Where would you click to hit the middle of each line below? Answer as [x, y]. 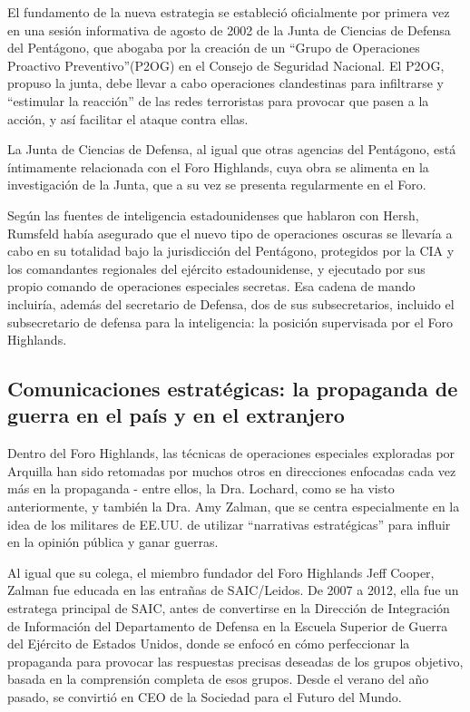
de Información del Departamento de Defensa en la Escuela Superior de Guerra [228, 625]
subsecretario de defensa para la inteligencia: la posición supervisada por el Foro [230, 322]
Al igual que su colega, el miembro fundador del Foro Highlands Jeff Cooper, [221, 572]
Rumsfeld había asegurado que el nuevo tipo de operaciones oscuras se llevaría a [230, 233]
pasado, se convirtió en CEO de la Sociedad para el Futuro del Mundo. [205, 697]
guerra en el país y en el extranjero [176, 415]
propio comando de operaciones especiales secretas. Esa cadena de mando [211, 286]
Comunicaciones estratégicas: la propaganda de [233, 389]
